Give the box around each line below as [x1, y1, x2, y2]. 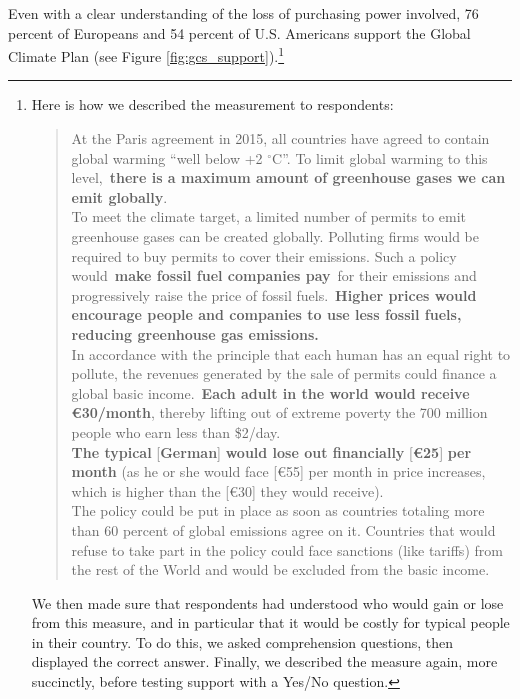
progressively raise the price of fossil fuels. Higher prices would [71, 284, 477, 305]
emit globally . [71, 186, 168, 207]
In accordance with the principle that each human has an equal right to [71, 343, 511, 364]
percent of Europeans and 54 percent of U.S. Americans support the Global [8, 22, 471, 43]
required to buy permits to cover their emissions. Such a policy [71, 245, 457, 266]
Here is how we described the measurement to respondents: [31, 94, 394, 115]
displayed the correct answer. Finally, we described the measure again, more [31, 651, 498, 672]
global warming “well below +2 [71, 147, 263, 168]
